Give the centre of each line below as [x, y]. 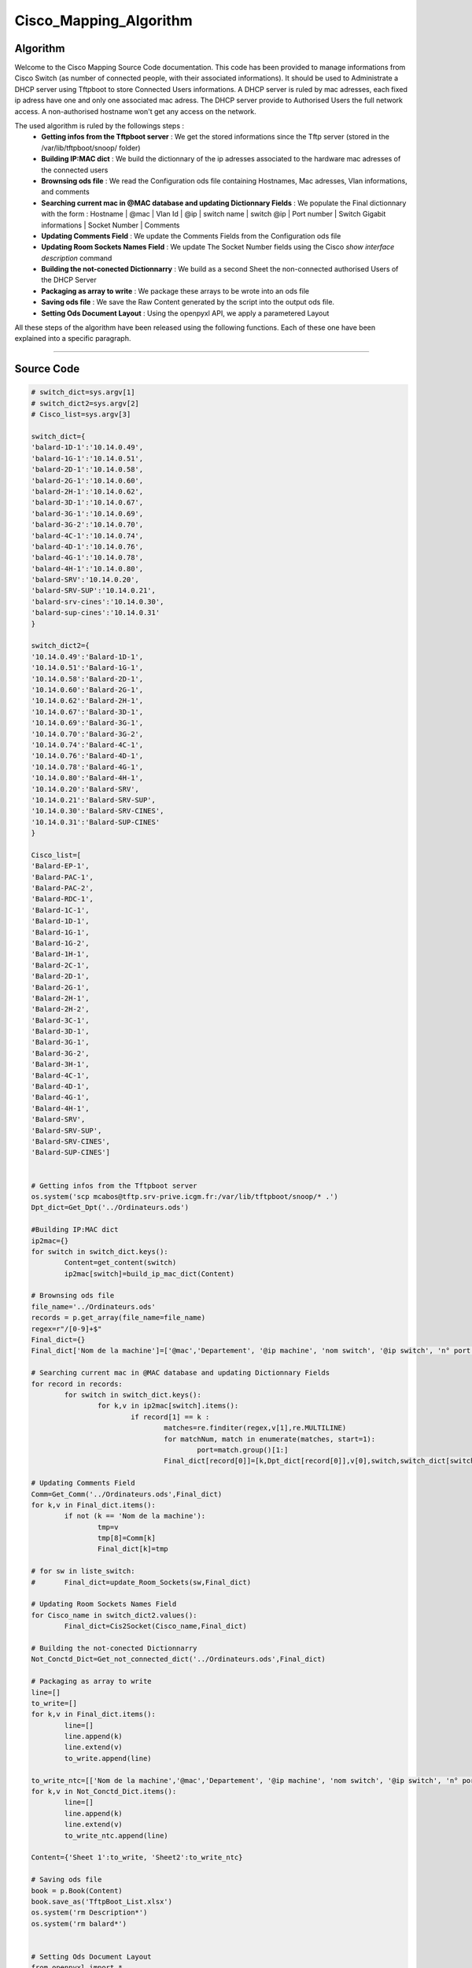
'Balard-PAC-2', [63, 888]
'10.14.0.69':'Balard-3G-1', [87, 723]
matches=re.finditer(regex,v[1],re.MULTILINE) [255, 1428]
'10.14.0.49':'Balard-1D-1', [87, 657]
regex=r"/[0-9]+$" [66, 1329]
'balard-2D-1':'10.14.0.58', [87, 470]
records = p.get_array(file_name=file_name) [118, 1318]
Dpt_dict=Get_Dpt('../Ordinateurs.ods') [110, 1208]
